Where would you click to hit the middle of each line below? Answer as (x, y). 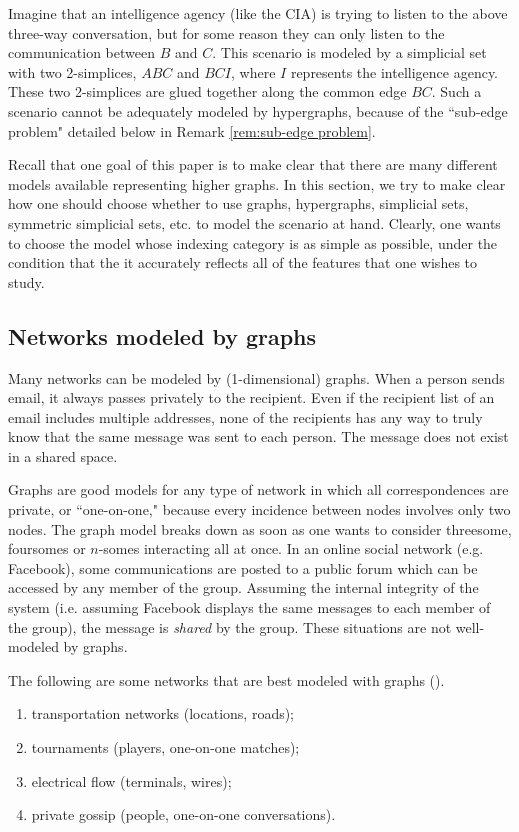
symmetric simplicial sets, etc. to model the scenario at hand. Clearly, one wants (254, 222)
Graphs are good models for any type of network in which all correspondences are (258, 489)
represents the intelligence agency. (394, 71)
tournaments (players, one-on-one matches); (165, 747)
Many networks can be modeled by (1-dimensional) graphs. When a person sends (256, 377)
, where (253, 71)
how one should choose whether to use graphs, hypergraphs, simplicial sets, (238, 203)
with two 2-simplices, (72, 71)
